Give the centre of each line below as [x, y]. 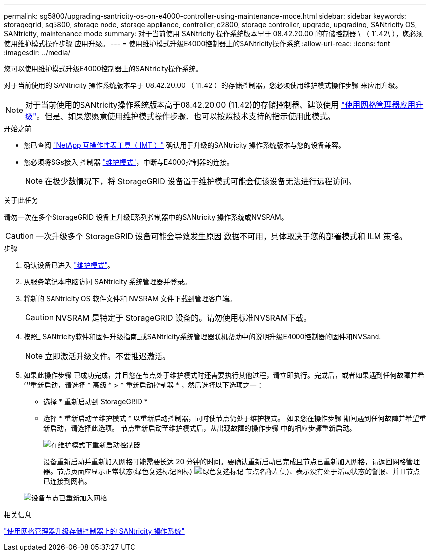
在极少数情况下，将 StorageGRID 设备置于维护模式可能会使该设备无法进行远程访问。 [201, 181]
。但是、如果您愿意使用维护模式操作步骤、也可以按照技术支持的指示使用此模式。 [186, 116]
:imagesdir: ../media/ [37, 52]
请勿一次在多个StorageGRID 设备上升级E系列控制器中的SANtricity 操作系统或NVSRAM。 [146, 217]
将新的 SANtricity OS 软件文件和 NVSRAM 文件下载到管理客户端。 [130, 298]
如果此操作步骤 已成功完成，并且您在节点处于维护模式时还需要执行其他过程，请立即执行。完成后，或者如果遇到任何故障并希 [224, 375]
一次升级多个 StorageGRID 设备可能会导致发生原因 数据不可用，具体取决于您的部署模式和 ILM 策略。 [221, 236]
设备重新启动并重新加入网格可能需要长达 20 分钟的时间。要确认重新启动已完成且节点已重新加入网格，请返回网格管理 [232, 461]
